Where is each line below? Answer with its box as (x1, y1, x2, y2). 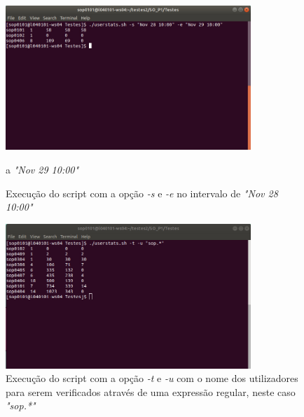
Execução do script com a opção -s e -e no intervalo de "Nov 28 (6, 185, 278, 200)
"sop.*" (6, 398, 36, 413)
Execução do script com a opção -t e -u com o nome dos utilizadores (6, 371, 298, 386)
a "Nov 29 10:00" (6, 162, 79, 177)
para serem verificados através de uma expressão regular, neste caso (6, 384, 296, 399)
